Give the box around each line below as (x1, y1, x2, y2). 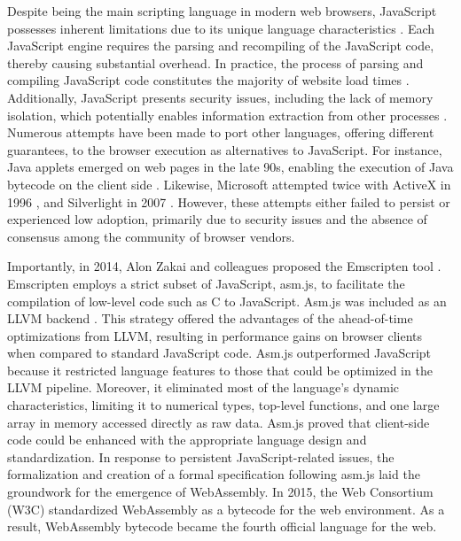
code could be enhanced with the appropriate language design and (7, 430, 367, 449)
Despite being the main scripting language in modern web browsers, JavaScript (7, 2, 437, 19)
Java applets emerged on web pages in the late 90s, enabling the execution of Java (7, 158, 454, 176)
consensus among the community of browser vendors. (7, 227, 295, 245)
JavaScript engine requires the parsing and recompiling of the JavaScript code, (7, 36, 434, 55)
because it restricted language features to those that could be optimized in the (7, 360, 433, 379)
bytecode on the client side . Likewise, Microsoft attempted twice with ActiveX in (7, 174, 451, 193)
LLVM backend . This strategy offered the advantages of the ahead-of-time (7, 309, 413, 328)
